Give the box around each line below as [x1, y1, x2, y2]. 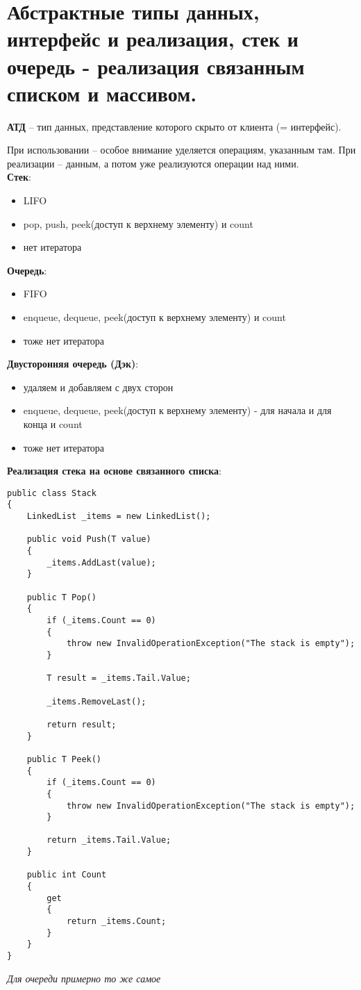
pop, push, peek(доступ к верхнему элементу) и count [23, 216, 253, 231]
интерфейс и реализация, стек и [7, 24, 299, 53]
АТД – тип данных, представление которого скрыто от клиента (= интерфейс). [7, 119, 342, 133]
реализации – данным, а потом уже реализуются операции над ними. [7, 156, 299, 170]
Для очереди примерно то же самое [7, 971, 161, 985]
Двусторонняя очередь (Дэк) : [7, 356, 139, 371]
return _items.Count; [66, 916, 167, 927]
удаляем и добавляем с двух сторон [23, 379, 174, 394]
